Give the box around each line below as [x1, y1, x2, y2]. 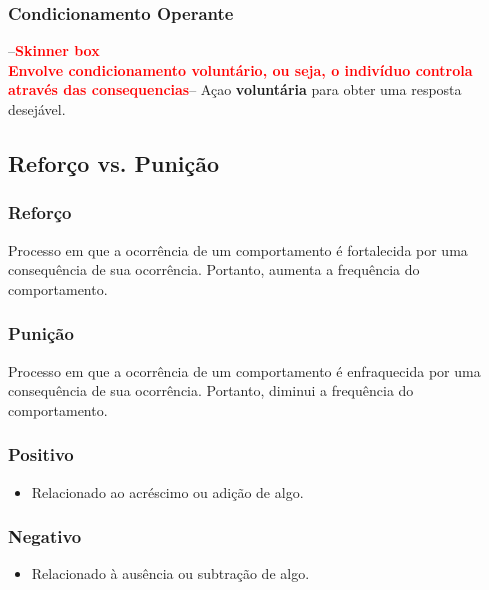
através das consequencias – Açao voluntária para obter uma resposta [8, 79, 462, 100]
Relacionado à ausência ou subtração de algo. [31, 563, 310, 584]
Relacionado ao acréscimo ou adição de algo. [31, 481, 304, 502]
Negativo [8, 524, 82, 549]
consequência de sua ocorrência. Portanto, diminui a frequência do [8, 380, 414, 401]
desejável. [8, 99, 66, 119]
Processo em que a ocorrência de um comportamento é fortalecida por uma [8, 239, 468, 260]
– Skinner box [8, 40, 100, 61]
